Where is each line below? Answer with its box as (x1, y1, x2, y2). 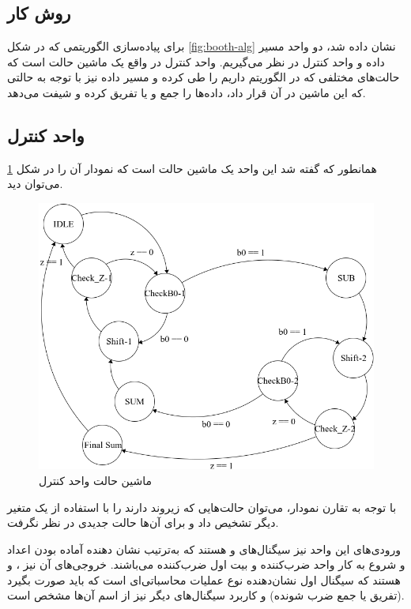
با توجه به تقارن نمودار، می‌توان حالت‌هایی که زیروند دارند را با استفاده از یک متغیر (7, 498, 397, 515)
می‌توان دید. (7, 175, 63, 192)
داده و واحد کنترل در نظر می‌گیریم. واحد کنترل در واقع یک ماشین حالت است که (7, 53, 385, 70)
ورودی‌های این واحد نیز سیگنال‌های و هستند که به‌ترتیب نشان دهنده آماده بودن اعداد (7, 540, 402, 557)
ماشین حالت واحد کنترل (39, 472, 152, 488)
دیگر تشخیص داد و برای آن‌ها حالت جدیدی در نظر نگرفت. (7, 514, 279, 531)
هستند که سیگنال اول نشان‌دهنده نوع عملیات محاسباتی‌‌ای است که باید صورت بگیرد (7, 571, 401, 588)
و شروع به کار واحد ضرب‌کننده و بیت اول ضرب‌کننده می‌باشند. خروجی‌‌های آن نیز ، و (7, 556, 405, 573)
